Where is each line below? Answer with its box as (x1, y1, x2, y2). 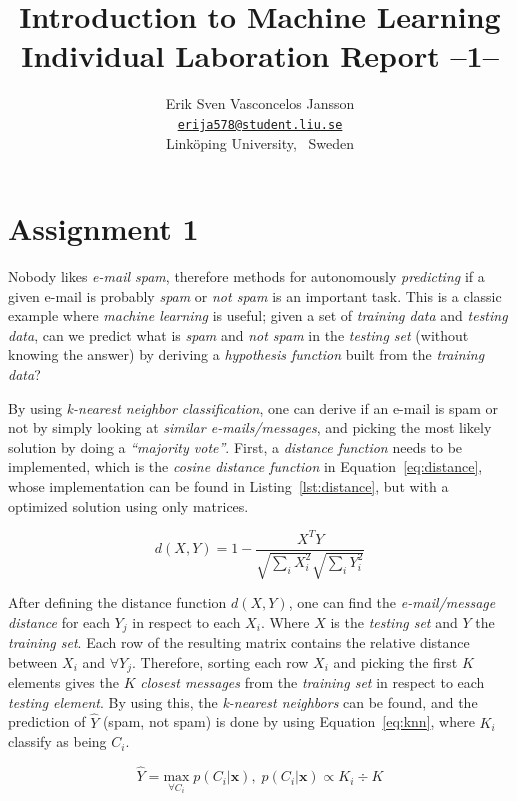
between (8, 651, 58, 672)
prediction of (8, 711, 86, 732)
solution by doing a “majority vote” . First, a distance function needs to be (8, 436, 463, 457)
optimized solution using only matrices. (8, 495, 249, 516)
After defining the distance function (8, 592, 227, 613)
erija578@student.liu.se (177, 117, 343, 132)
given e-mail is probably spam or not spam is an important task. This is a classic (8, 285, 502, 306)
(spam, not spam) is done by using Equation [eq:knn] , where (102, 711, 475, 732)
